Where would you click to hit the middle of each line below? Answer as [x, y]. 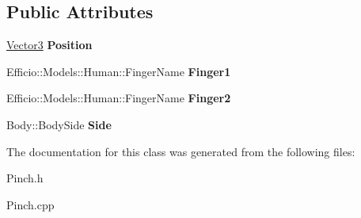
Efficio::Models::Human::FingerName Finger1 [119, 71]
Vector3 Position [49, 45]
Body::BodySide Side [59, 124]
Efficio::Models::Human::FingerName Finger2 [119, 98]
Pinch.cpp [30, 204]
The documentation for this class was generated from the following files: [181, 151]
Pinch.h [25, 178]
